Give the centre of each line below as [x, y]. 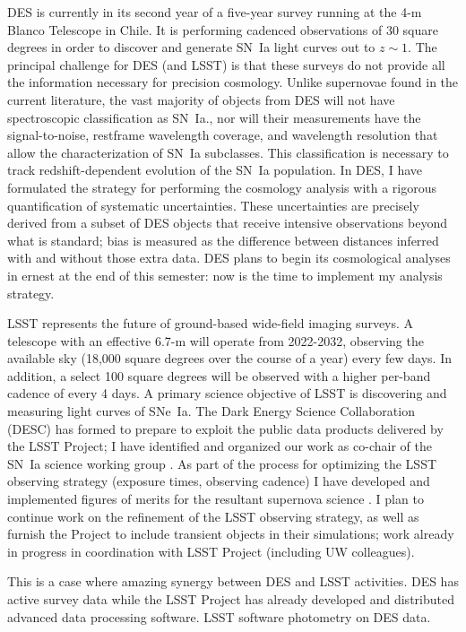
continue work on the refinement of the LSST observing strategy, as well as [213, 516]
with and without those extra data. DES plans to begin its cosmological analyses [229, 258]
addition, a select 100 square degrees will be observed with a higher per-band [219, 375]
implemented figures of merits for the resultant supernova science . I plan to [216, 499]
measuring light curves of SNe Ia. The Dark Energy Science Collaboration [211, 411]
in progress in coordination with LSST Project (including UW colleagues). [211, 551]
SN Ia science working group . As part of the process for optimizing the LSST [222, 463]
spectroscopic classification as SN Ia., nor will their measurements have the [214, 117]
